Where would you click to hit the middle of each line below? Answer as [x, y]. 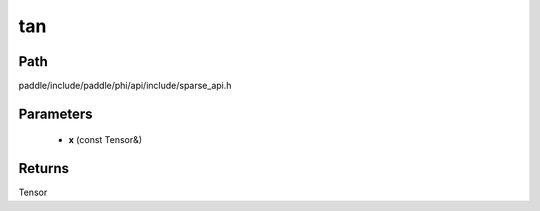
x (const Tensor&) [105, 140]
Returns [44, 168]
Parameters [55, 113]
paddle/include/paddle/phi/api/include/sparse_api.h [125, 86]
